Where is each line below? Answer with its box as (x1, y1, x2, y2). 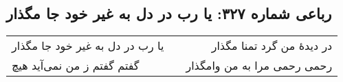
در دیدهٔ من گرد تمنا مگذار (211, 38, 333, 54)
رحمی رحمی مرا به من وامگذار (186, 57, 333, 74)
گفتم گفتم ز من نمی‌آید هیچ (12, 57, 140, 74)
